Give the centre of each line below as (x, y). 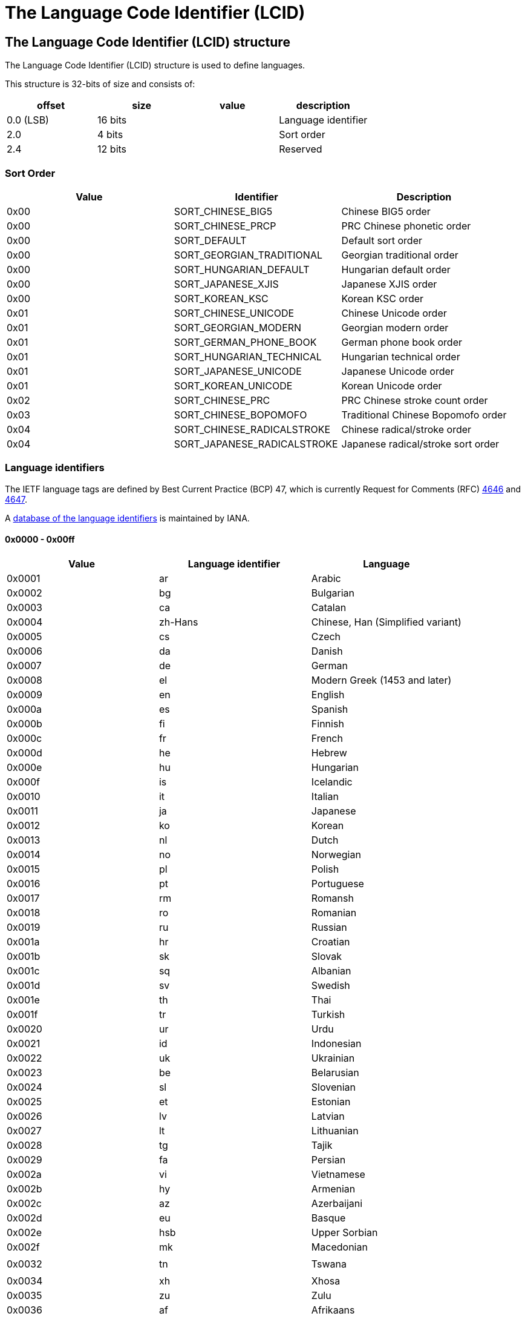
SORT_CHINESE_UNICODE (234, 313)
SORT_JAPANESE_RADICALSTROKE (256, 444)
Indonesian (336, 1043)
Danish (327, 651)
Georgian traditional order (400, 255)
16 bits (112, 120)
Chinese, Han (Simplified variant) (386, 622)
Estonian (331, 1101)
